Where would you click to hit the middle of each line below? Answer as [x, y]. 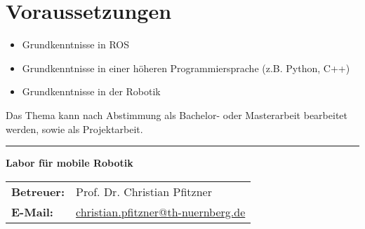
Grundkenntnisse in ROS [75, 44]
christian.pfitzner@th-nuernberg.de [161, 211]
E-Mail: [32, 211]
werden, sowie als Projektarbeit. [74, 129]
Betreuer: [38, 191]
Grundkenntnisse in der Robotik [91, 91]
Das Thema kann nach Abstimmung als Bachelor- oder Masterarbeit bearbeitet [177, 114]
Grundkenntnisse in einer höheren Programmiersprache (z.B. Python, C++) [186, 68]
